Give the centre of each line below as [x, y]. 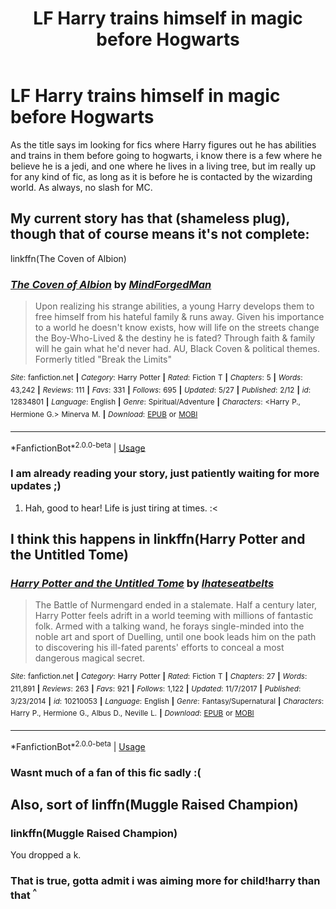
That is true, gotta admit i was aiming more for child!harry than [165, 881]
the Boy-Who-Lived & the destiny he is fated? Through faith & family [175, 338]
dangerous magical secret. [90, 658]
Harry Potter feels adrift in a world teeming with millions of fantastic [174, 616]
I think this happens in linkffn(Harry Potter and [158, 539]
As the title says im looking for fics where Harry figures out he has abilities [163, 144]
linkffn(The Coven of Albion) [68, 258]
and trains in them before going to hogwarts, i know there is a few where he [166, 155]
